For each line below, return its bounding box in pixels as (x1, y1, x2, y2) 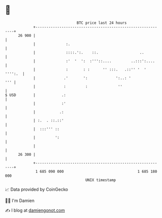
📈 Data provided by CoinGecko (5, 186, 68, 192)
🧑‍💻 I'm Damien (5, 198, 35, 203)
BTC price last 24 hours (77, 20, 127, 25)
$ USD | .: (5, 92, 66, 98)
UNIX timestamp (85, 177, 116, 183)
